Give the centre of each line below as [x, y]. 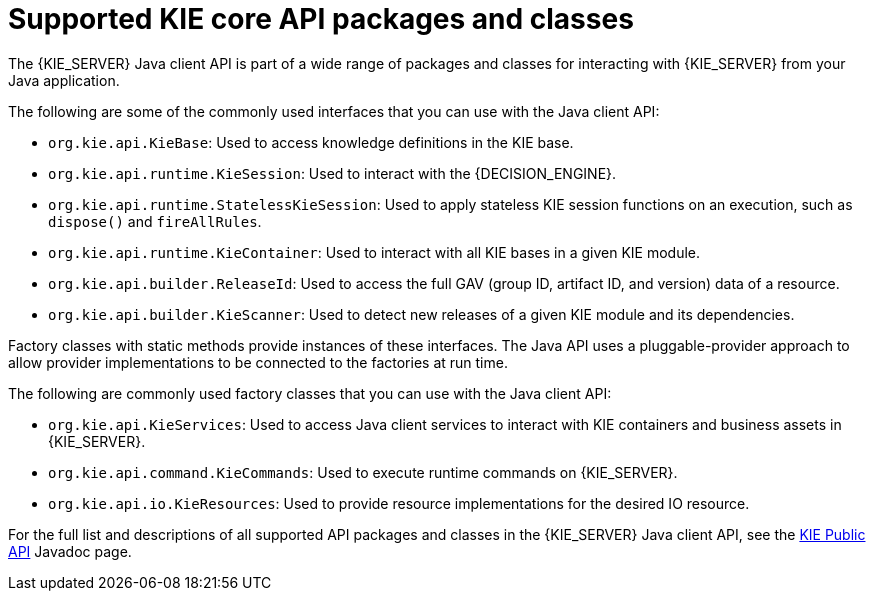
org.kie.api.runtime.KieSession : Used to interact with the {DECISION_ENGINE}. [332, 173]
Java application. [64, 80]
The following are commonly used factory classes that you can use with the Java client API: [310, 393]
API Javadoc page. [70, 551]
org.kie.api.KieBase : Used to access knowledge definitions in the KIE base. [311, 142]
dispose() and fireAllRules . [155, 221]
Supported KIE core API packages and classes [321, 19]
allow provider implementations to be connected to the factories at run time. [258, 362]
